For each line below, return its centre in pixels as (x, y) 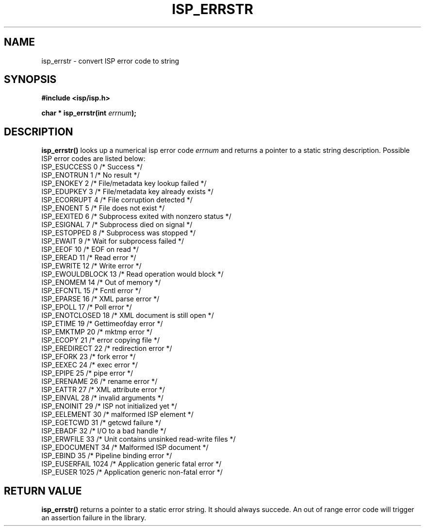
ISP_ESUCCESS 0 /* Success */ (92, 167)
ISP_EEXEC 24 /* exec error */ (90, 365)
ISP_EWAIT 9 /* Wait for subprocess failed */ (113, 241)
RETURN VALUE (43, 491)
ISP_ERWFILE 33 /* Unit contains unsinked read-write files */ (139, 439)
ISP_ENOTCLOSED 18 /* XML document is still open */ (128, 315)
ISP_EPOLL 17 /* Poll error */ (87, 307)
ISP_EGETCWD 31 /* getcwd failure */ (101, 423)
